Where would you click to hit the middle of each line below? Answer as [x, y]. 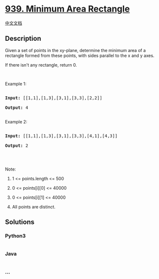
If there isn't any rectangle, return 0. [41, 65]
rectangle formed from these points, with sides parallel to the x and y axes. [80, 55]
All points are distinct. [34, 207]
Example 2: [16, 122]
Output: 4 [16, 107]
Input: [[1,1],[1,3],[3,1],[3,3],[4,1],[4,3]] [61, 136]
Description [23, 39]
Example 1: [16, 84]
